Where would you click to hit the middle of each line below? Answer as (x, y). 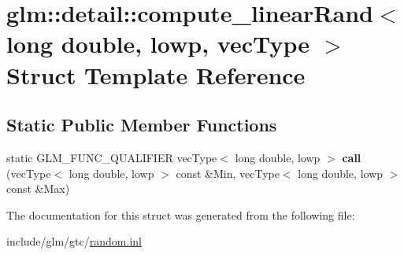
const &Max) (38, 188)
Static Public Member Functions (142, 125)
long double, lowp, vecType (158, 44)
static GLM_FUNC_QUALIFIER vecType (112, 157)
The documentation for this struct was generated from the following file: (181, 214)
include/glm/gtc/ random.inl (74, 241)
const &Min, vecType (228, 173)
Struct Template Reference (156, 74)
